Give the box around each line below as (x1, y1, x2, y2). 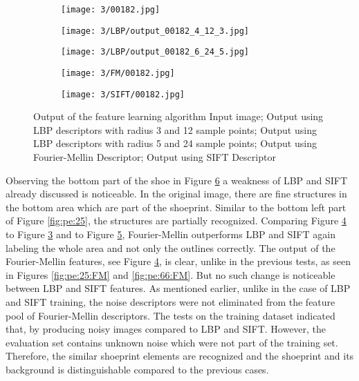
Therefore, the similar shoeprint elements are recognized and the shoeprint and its (6, 349, 354, 363)
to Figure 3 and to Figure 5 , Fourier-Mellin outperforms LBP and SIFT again (6, 227, 335, 242)
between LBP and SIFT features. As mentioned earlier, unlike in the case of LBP (6, 281, 351, 295)
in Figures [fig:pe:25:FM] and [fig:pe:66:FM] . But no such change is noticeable (6, 267, 335, 282)
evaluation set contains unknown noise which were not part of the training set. (6, 335, 338, 349)
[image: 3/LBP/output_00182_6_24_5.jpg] (61, 47, 250, 57)
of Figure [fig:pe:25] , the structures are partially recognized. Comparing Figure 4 (6, 213, 347, 228)
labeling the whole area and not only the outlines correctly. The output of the (6, 240, 335, 255)
